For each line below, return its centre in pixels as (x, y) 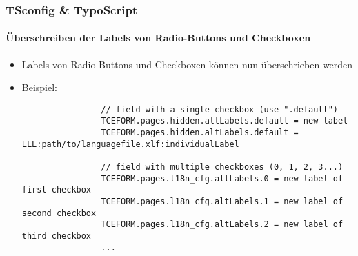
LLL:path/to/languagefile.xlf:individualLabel (130, 144)
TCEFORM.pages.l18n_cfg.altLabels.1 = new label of (222, 202)
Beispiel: (40, 87)
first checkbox (57, 190)
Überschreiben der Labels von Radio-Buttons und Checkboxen (158, 38)
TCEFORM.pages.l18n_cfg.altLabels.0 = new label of (222, 178)
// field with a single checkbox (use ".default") (219, 109)
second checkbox (59, 213)
